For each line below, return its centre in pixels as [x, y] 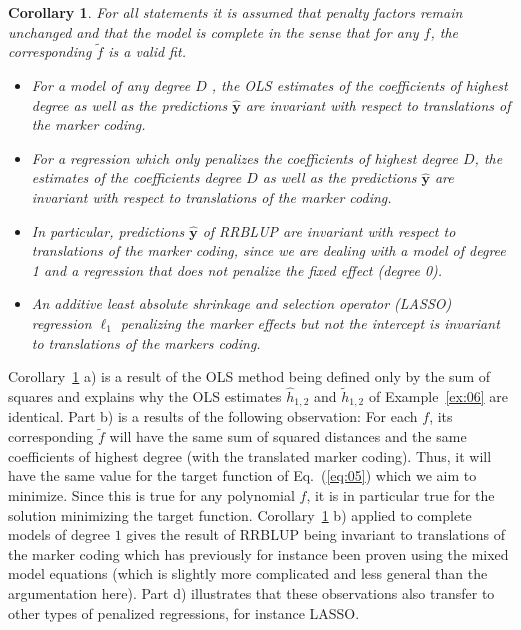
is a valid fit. [147, 51]
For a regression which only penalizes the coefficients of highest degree [244, 157]
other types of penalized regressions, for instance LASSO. [184, 612]
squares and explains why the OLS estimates [145, 395]
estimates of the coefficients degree [136, 177]
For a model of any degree [111, 85]
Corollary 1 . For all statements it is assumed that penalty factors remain [235, 12]
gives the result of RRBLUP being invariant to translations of [315, 534]
